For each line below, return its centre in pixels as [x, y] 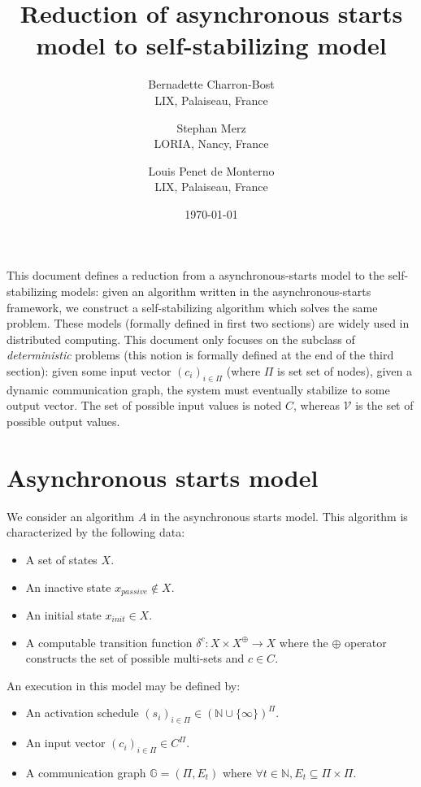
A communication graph [86, 772]
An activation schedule [82, 713]
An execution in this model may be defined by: [124, 685]
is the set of [384, 405]
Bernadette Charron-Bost [211, 84]
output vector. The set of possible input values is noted [144, 405]
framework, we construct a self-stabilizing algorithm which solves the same [192, 307]
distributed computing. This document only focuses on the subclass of [181, 339]
